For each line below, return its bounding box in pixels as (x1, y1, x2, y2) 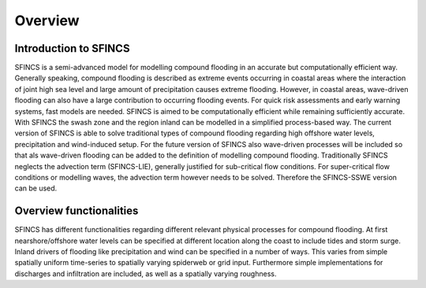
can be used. (14, 183, 58, 193)
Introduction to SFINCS (14, 42, 130, 55)
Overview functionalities (14, 205, 139, 218)
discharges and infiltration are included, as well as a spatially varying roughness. (14, 268, 277, 279)
